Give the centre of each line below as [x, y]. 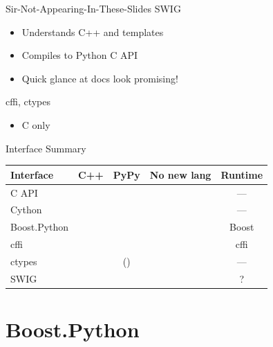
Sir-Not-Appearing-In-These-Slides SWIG [93, 8]
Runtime [242, 174]
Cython [26, 210]
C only [36, 124]
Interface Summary [46, 148]
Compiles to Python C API [80, 55]
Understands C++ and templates [93, 32]
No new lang [180, 174]
